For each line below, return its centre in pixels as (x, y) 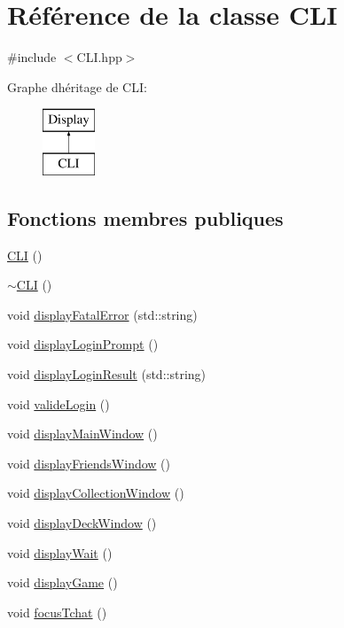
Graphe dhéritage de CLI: (77, 86)
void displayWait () (60, 552)
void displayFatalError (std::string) (102, 314)
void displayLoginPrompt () (83, 344)
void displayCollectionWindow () (96, 493)
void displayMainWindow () (82, 434)
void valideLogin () (59, 403)
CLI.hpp (99, 57)
